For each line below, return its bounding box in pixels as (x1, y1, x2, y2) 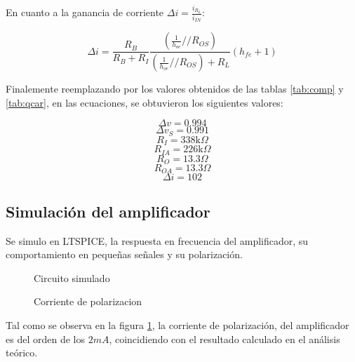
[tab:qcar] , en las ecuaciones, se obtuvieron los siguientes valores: (6, 95, 283, 109)
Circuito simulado (34, 270, 110, 285)
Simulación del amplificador (6, 200, 210, 222)
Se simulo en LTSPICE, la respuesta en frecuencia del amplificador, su (6, 233, 309, 248)
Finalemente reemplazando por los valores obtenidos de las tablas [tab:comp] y (6, 81, 344, 96)
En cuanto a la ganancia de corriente (6, 5, 164, 20)
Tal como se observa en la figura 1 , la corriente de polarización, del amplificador (6, 318, 349, 333)
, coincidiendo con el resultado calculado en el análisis (109, 331, 340, 346)
